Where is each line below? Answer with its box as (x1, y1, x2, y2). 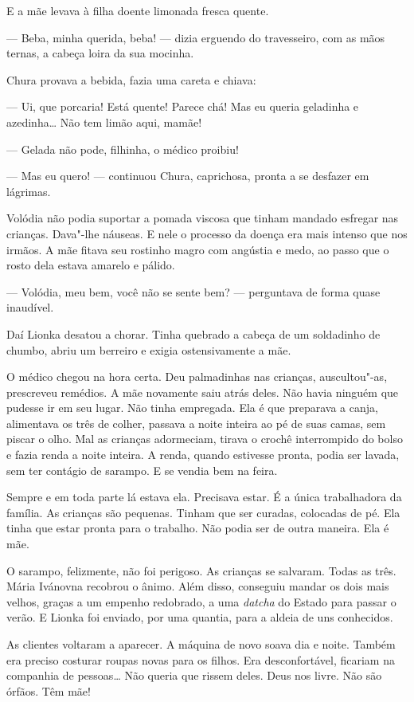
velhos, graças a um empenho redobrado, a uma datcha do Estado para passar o (6, 593, 396, 610)
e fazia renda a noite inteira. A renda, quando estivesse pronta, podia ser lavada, (6, 446, 400, 463)
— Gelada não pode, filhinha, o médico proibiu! (6, 140, 239, 157)
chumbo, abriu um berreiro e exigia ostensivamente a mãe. (6, 341, 291, 358)
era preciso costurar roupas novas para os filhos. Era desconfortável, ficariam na (6, 651, 395, 668)
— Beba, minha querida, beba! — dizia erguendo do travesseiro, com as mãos (6, 29, 385, 45)
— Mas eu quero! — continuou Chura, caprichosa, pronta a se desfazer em (6, 167, 369, 184)
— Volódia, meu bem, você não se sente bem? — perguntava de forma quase (6, 283, 381, 300)
